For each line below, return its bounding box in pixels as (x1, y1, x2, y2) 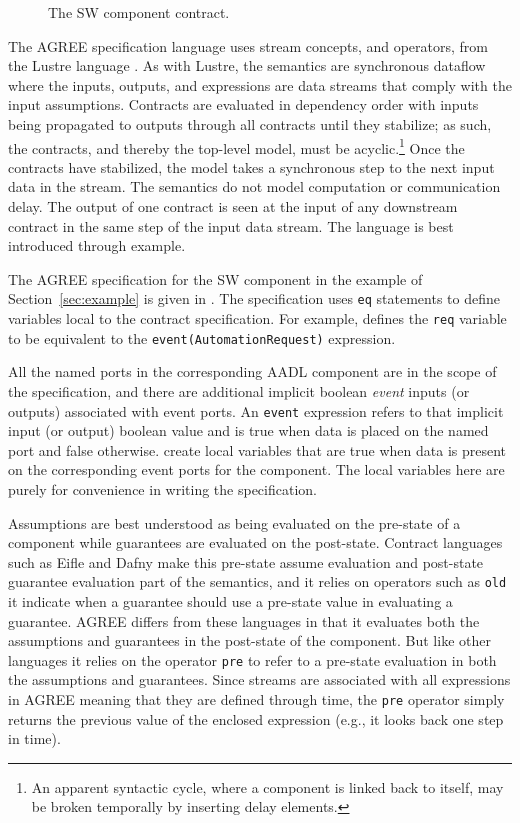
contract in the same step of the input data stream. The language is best (8, 215, 454, 236)
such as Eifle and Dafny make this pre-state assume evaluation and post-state (8, 551, 484, 572)
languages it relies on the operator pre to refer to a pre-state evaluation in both (8, 649, 497, 670)
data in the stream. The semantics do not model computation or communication (8, 176, 501, 197)
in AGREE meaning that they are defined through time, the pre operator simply (8, 689, 505, 710)
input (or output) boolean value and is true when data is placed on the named (8, 420, 489, 441)
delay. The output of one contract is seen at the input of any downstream (8, 196, 458, 216)
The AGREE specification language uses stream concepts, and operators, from (8, 35, 489, 56)
